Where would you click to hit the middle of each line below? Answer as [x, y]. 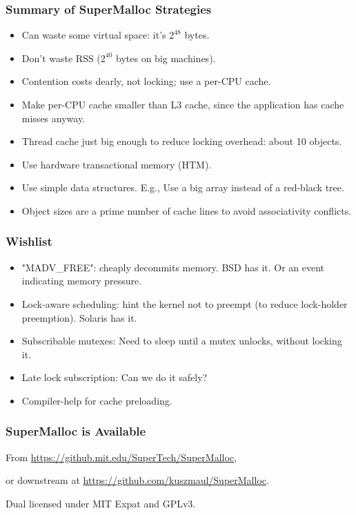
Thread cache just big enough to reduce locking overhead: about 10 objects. [182, 141]
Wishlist [29, 241]
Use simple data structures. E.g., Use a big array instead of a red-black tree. [183, 187]
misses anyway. [53, 118]
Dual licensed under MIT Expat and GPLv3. [101, 503]
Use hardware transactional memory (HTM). [117, 164]
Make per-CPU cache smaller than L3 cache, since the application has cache [183, 104]
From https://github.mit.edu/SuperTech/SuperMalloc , [121, 457]
